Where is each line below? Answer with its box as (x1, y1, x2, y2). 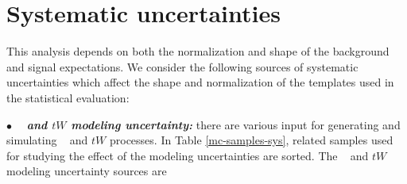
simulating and (6, 132, 88, 148)
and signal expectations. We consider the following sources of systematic (6, 58, 359, 75)
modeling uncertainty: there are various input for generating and (71, 116, 401, 132)
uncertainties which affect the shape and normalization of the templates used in (6, 74, 394, 90)
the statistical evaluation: (6, 89, 130, 105)
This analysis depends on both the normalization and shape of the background (6, 43, 390, 59)
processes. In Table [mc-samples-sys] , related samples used (109, 132, 393, 148)
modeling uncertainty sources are (6, 163, 167, 179)
